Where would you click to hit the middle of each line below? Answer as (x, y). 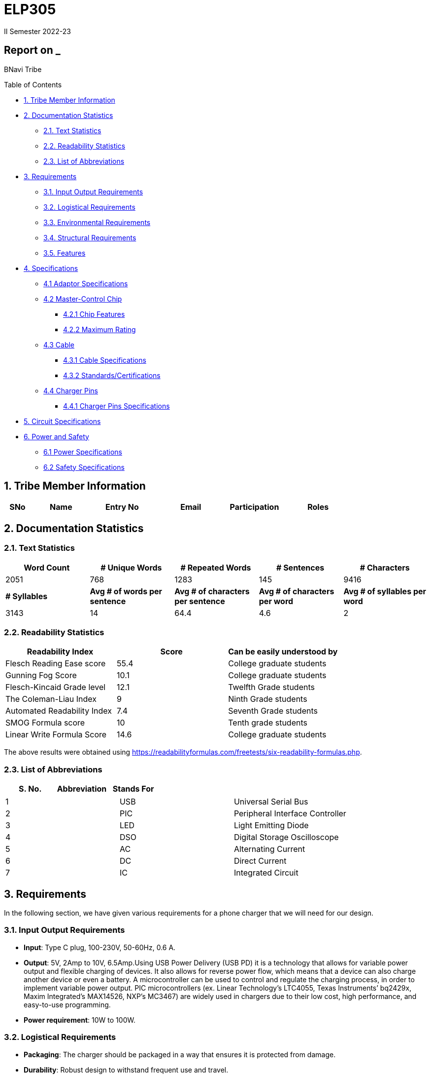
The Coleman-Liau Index (51, 699)
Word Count (47, 567)
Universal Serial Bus (271, 802)
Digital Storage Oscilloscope (286, 837)
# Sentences (300, 567)
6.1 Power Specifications (83, 452)
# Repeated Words (216, 567)
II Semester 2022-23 (37, 31)
